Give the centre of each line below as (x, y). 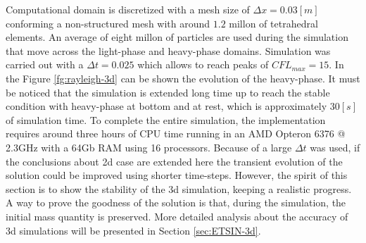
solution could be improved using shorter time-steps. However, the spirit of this (177, 175)
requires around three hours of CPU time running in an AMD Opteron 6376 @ (176, 133)
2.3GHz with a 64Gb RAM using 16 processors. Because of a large (149, 147)
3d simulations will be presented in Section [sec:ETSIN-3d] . (133, 230)
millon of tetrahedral (273, 23)
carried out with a (45, 64)
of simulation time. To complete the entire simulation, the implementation (166, 119)
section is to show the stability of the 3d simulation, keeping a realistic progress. (179, 188)
